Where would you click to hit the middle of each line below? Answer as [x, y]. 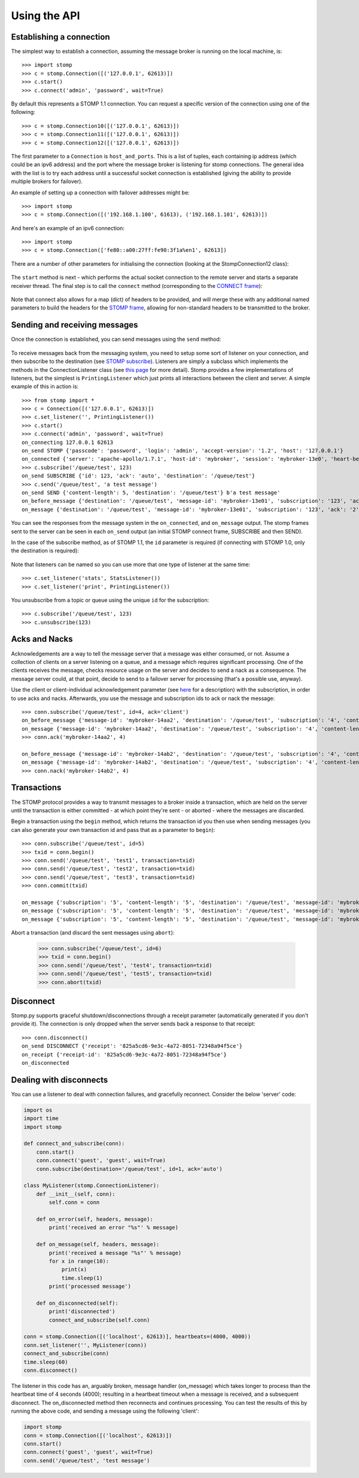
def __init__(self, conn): [76, 1194]
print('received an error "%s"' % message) [114, 1228]
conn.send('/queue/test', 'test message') [87, 1460]
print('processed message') [90, 1286]
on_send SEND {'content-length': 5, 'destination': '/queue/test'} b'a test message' [151, 492]
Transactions [36, 788]
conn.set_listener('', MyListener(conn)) [85, 1345]
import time [41, 1118]
